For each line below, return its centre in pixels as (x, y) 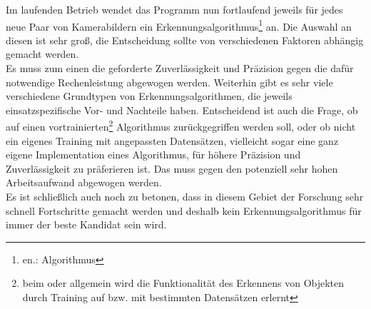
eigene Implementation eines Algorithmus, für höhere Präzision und (153, 154)
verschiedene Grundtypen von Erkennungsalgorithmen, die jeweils (149, 96)
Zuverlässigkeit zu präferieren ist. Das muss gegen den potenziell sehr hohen (172, 168)
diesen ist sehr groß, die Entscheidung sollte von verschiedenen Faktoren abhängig (185, 40)
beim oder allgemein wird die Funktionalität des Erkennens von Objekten (183, 283)
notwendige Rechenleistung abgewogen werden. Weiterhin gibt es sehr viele (169, 82)
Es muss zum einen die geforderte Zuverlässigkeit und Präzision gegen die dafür (180, 68)
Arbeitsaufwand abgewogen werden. (84, 182)
